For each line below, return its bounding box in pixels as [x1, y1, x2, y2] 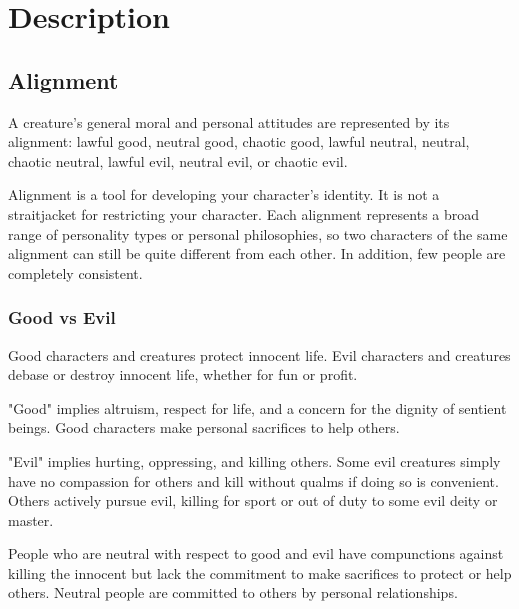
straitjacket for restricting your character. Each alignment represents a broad [8, 203, 480, 224]
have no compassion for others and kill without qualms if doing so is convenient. [8, 470, 499, 491]
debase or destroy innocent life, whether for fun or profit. [8, 364, 358, 385]
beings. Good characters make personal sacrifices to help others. [8, 417, 400, 438]
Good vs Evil [8, 305, 116, 330]
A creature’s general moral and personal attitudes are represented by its [8, 111, 450, 132]
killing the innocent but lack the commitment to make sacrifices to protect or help [8, 562, 512, 583]
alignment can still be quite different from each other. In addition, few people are [8, 243, 506, 264]
